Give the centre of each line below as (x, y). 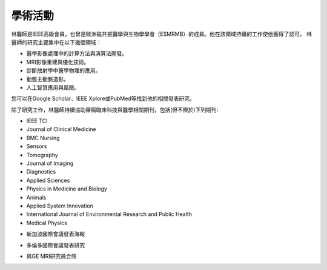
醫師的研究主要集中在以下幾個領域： (56, 42)
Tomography (42, 155)
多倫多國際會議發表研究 (55, 245)
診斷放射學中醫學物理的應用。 (64, 70)
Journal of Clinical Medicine (61, 129)
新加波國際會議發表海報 (55, 234)
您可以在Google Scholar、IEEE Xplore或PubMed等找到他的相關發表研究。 (103, 99)
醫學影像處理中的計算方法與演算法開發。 (77, 53)
